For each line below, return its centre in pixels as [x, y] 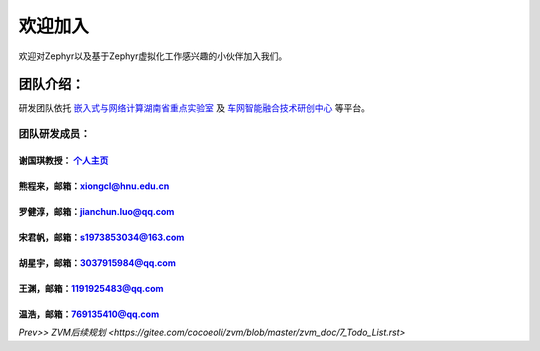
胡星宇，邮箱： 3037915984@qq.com [97, 263]
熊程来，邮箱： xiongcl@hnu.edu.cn [94, 186]
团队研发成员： [54, 134]
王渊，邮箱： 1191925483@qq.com [91, 289]
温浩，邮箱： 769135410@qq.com [89, 314]
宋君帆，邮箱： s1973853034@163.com [101, 237]
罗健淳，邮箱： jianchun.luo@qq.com [96, 212]
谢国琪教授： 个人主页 [63, 161]
